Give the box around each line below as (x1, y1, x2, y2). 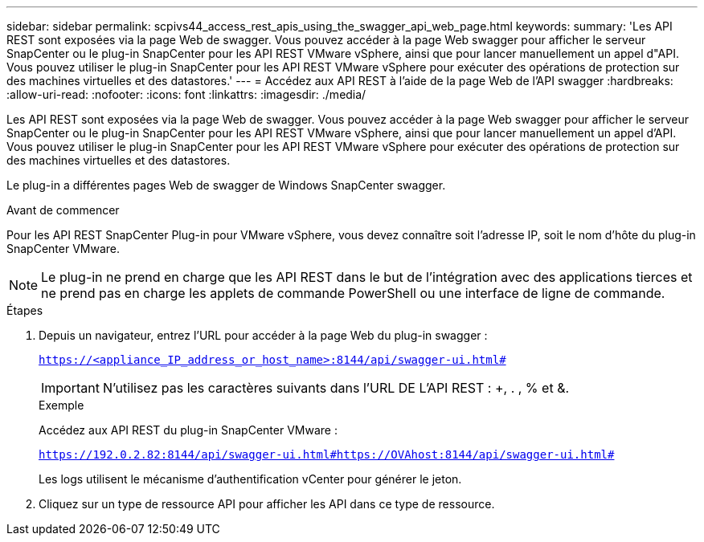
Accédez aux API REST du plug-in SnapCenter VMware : (39, 423, 338, 437)
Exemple (39, 398, 84, 412)
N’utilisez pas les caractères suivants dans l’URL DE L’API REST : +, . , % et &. (102, 380, 570, 396)
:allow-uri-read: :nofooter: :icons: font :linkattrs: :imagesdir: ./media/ (6, 88, 366, 101)
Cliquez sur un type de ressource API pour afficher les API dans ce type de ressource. (39, 497, 495, 511)
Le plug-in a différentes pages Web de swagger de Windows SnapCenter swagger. (6, 178, 446, 192)
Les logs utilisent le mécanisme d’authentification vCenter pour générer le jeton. (39, 472, 462, 486)
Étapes (6, 304, 43, 317)
